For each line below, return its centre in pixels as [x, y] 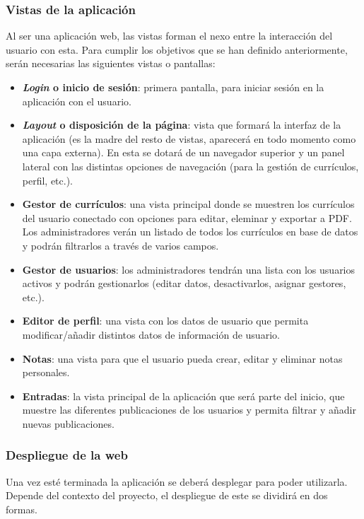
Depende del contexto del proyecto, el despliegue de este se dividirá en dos [167, 495]
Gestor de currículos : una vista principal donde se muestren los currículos [188, 204]
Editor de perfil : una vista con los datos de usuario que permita [165, 321]
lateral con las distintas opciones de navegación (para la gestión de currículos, [190, 166]
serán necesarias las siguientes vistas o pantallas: [111, 63]
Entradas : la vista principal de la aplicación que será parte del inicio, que [183, 396]
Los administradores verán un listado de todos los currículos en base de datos [190, 232]
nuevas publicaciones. [68, 423]
